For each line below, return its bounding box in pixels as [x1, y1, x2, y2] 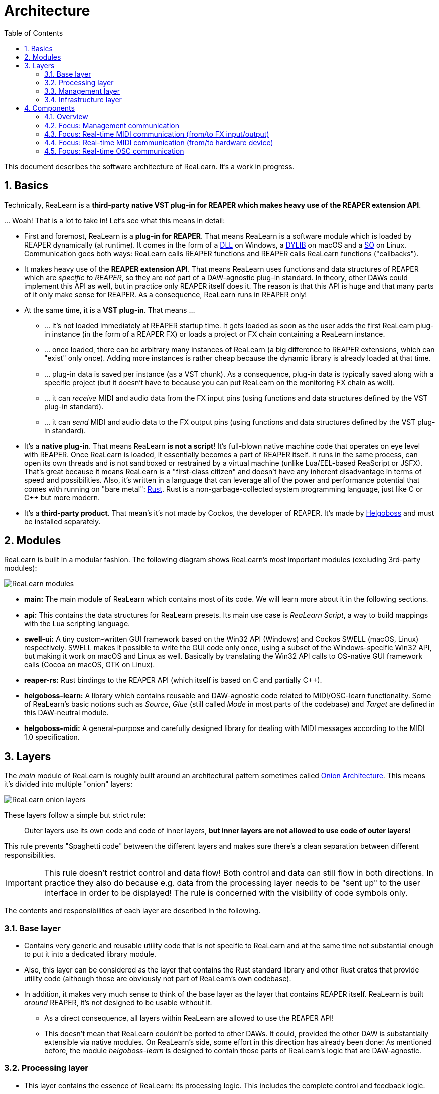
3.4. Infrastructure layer [44, 95, 122, 104]
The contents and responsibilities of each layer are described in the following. [4, 906, 261, 915]
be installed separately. [24, 517, 101, 526]
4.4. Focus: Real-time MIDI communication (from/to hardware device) [44, 138, 273, 147]
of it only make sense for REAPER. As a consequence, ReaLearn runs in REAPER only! [24, 290, 307, 299]
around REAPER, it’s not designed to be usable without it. [24, 998, 212, 1007]
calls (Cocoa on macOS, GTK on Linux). [24, 660, 155, 669]
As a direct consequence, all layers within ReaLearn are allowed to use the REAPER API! [44, 1014, 334, 1023]
